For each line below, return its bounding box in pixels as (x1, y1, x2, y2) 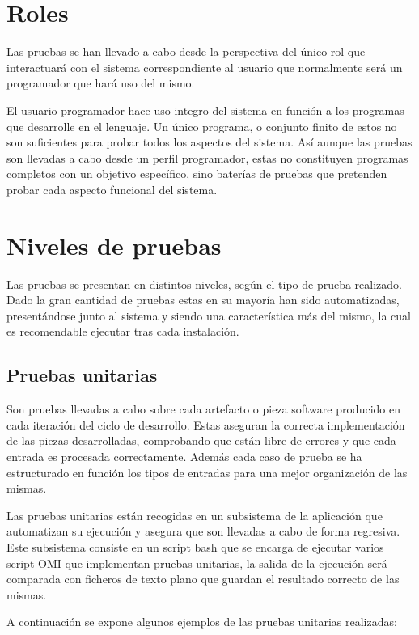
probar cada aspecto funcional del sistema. (6, 180, 218, 197)
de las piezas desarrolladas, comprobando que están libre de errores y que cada (6, 432, 396, 449)
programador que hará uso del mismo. (6, 74, 195, 91)
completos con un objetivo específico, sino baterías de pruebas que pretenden (6, 165, 387, 182)
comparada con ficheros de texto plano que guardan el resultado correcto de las (6, 570, 400, 587)
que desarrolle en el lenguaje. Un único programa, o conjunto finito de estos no (6, 117, 397, 134)
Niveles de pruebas (6, 228, 222, 261)
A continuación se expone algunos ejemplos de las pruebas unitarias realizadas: (6, 613, 397, 630)
